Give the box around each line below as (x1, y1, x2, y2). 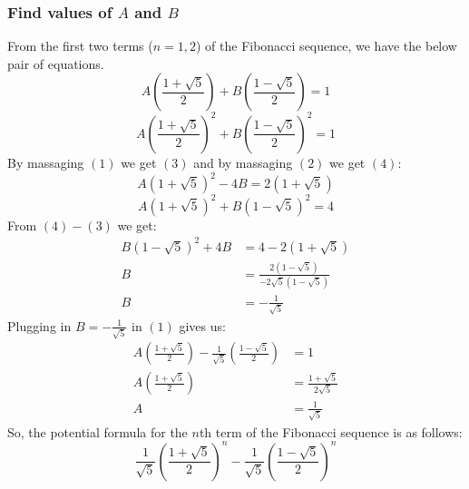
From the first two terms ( (7, 36, 153, 55)
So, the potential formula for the (7, 422, 188, 441)
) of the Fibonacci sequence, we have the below (195, 36, 457, 55)
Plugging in (7, 316, 72, 335)
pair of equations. (7, 54, 104, 73)
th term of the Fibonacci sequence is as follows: (199, 422, 463, 441)
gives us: (179, 316, 226, 335)
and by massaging (193, 152, 293, 171)
